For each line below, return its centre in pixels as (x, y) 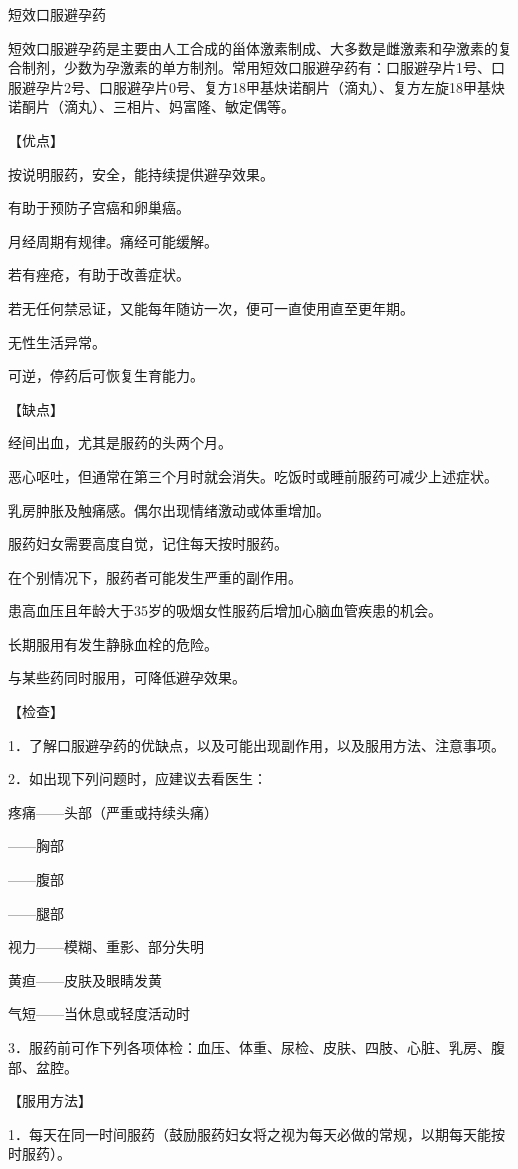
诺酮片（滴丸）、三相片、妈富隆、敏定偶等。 (151, 106)
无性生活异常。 (57, 341)
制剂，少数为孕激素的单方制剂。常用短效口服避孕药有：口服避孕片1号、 (256, 67)
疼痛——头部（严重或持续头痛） (113, 811)
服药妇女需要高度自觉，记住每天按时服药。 (148, 543)
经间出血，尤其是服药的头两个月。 (120, 442)
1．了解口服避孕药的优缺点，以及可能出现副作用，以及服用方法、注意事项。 (256, 744)
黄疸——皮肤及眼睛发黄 (85, 979)
